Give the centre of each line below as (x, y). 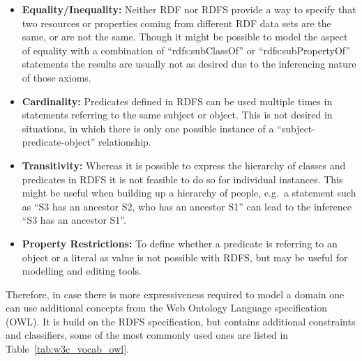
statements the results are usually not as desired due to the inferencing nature (189, 64)
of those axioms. (56, 77)
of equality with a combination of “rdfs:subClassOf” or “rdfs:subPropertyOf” (186, 50)
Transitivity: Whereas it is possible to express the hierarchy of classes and (184, 165)
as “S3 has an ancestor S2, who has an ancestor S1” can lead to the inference (187, 206)
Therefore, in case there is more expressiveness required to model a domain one (175, 294)
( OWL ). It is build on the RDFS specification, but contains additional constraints (181, 321)
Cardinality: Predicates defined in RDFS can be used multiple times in (177, 101)
